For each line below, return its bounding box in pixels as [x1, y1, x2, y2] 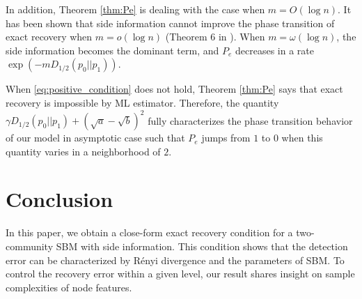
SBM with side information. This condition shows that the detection [56, 238, 348, 253]
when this [281, 130, 323, 145]
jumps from [201, 130, 251, 145]
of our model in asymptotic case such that [6, 130, 185, 145]
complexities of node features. [6, 279, 132, 294]
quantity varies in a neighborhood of [6, 144, 161, 158]
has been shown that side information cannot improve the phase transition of [6, 15, 335, 30]
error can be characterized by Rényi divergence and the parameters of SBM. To [6, 252, 345, 267]
